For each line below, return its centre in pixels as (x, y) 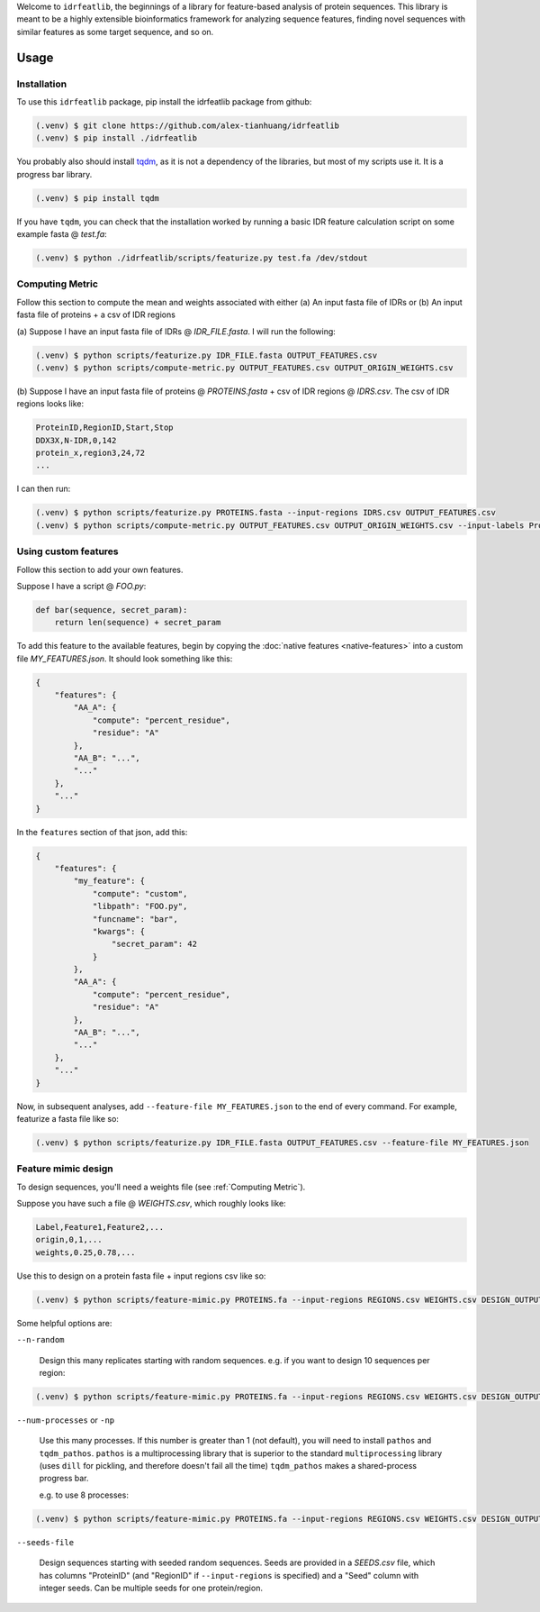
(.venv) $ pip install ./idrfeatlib (117, 138)
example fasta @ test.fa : (62, 234)
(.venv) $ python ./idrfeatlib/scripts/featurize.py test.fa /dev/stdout (202, 258)
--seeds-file (45, 1542)
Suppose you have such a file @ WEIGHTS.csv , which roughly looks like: (152, 1204)
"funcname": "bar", (135, 919)
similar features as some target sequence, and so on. (115, 32)
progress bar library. (54, 174)
